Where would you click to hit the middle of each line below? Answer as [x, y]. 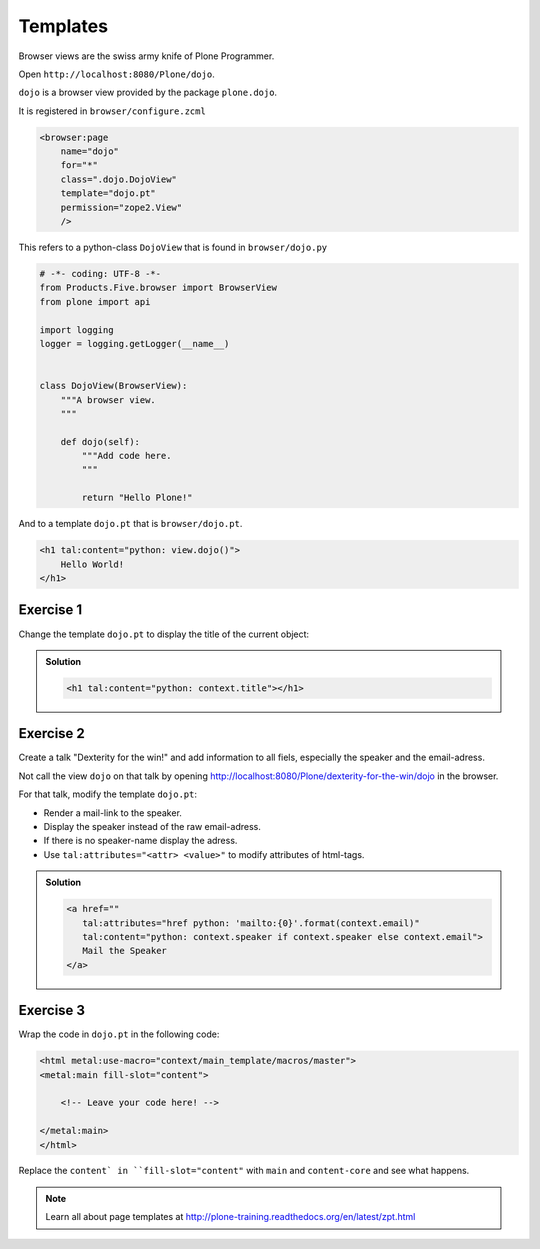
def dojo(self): [100, 441]
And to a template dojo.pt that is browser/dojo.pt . [130, 524]
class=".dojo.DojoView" [118, 179]
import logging [76, 329]
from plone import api [95, 301]
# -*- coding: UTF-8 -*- [100, 274]
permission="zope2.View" [121, 207]
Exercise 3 [51, 1010]
